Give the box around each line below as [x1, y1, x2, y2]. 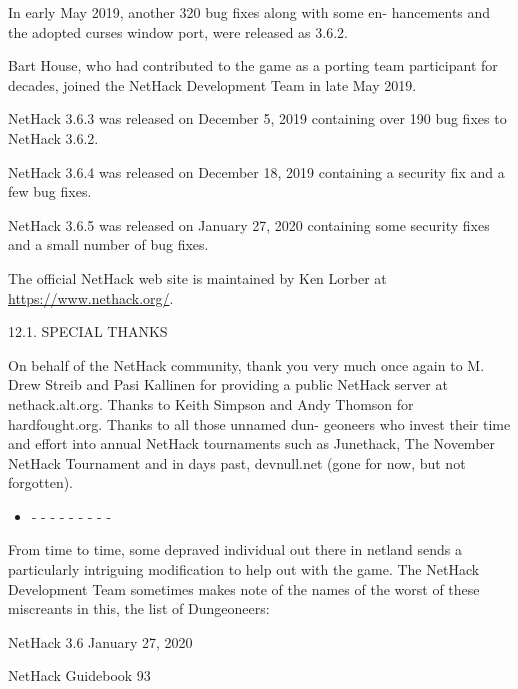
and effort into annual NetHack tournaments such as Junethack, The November [8, 433, 496, 454]
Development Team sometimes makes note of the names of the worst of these [8, 578, 480, 599]
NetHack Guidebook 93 [8, 665, 151, 686]
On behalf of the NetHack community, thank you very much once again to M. [8, 354, 485, 375]
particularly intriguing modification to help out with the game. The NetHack [8, 559, 480, 580]
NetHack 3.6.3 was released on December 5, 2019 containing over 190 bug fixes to [8, 108, 507, 129]
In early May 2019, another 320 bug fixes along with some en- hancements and [8, 2, 491, 22]
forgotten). [8, 472, 74, 493]
